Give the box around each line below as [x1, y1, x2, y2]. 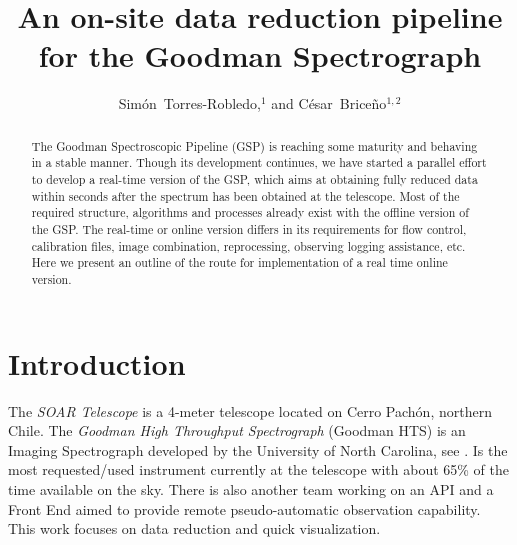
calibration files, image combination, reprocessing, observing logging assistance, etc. [31, 237, 466, 254]
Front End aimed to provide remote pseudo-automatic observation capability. [8, 498, 481, 519]
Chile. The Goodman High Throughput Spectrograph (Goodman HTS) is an [8, 420, 466, 441]
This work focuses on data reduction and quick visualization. [8, 518, 381, 539]
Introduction [8, 342, 186, 383]
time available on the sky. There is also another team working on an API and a [8, 478, 494, 499]
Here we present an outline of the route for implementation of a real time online [31, 254, 448, 271]
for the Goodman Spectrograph [38, 35, 482, 76]
